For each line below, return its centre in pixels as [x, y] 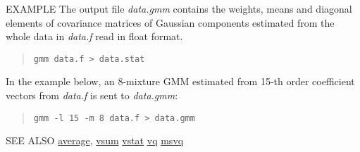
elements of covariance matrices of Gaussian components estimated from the [170, 22]
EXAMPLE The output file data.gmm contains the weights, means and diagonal [179, 8]
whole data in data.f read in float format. [94, 36]
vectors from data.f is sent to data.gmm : [92, 95]
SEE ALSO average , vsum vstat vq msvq [95, 140]
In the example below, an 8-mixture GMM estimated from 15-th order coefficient [180, 81]
